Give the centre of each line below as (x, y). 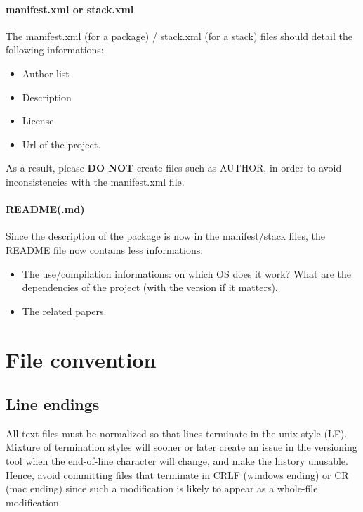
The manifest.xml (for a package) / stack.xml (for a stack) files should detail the (179, 36)
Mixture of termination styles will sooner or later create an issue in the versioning (181, 447)
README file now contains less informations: (105, 249)
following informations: (55, 50)
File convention (81, 359)
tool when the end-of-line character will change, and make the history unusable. (177, 461)
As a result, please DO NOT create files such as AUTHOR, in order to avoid (174, 168)
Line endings (53, 404)
